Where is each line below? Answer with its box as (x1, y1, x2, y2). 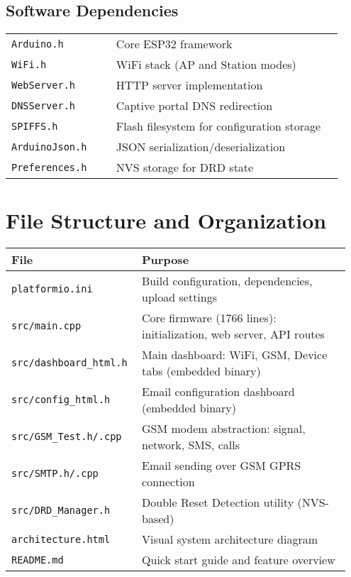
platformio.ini (11, 283, 93, 295)
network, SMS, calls (142, 436, 240, 454)
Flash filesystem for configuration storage (116, 118, 321, 135)
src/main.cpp (11, 320, 82, 332)
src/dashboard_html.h (11, 357, 128, 369)
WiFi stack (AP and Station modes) (116, 56, 296, 73)
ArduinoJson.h (11, 141, 87, 153)
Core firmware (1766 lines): (142, 309, 277, 326)
